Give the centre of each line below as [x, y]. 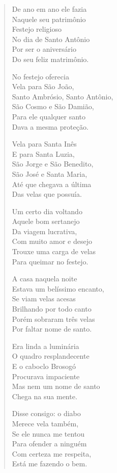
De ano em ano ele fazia [49, 9]
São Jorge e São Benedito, [53, 164]
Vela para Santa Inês [44, 144]
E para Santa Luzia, [43, 153]
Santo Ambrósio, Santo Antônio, [63, 96]
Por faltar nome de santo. [52, 329]
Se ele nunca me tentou [48, 433]
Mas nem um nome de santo [56, 386]
